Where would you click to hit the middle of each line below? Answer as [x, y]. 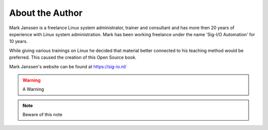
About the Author [46, 13]
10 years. [18, 42]
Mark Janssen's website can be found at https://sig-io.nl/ [68, 66]
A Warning [33, 89]
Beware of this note [42, 115]
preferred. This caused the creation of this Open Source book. [73, 57]
